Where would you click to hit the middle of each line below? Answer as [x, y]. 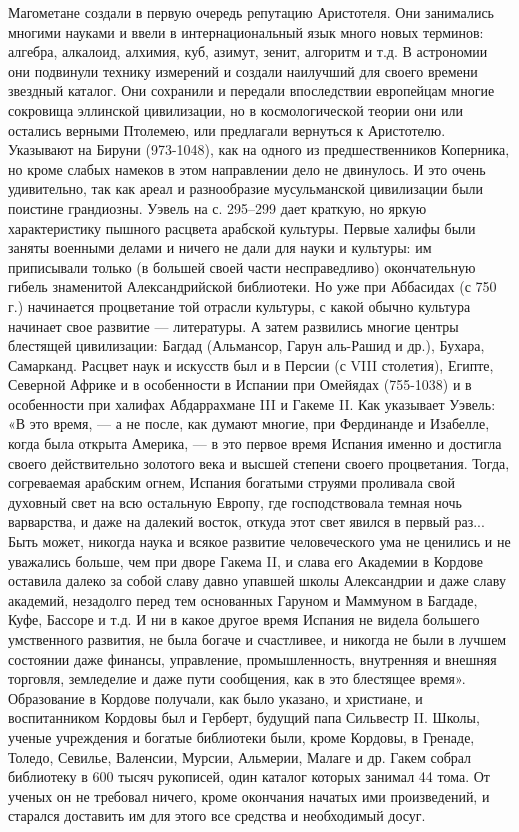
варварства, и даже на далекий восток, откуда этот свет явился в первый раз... [246, 521]
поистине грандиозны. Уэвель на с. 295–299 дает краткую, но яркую [217, 207]
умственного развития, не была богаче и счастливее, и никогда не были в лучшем [257, 639]
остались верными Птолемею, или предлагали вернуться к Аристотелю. [227, 129]
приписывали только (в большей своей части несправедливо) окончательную [242, 266]
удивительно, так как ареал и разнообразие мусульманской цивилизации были [246, 188]
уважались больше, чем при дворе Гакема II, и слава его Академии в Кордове [245, 560]
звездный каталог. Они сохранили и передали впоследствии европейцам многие [251, 90]
